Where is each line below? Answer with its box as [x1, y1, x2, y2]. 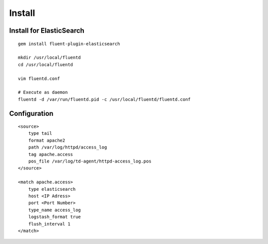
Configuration [9, 109, 54, 118]
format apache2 [28, 137, 66, 143]
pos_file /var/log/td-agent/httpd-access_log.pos [28, 159, 151, 164]
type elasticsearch [28, 186, 76, 192]
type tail [28, 131, 52, 136]
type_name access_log [28, 207, 81, 213]
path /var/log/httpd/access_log [28, 145, 107, 150]
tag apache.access [28, 152, 73, 157]
